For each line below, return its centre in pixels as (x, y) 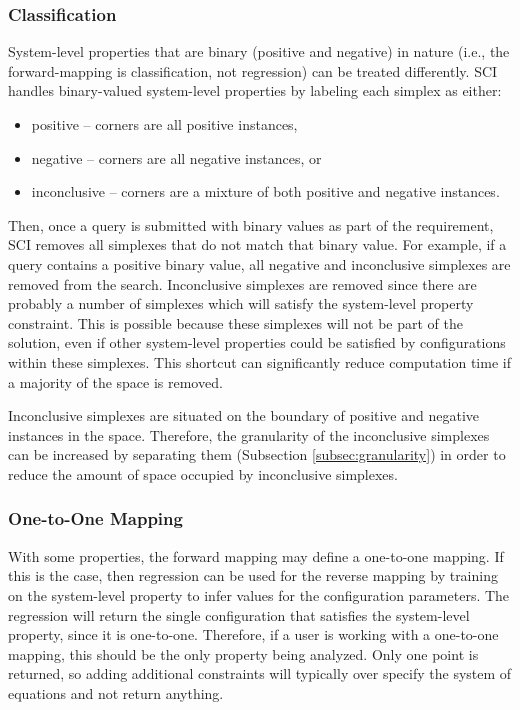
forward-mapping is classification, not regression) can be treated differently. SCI (253, 70)
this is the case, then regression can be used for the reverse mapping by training (253, 575)
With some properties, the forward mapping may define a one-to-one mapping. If (256, 555)
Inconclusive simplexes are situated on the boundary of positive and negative (244, 415)
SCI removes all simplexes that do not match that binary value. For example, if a (257, 244)
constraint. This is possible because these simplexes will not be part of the (235, 322)
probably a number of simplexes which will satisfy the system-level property (241, 303)
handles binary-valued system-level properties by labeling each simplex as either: (255, 90)
